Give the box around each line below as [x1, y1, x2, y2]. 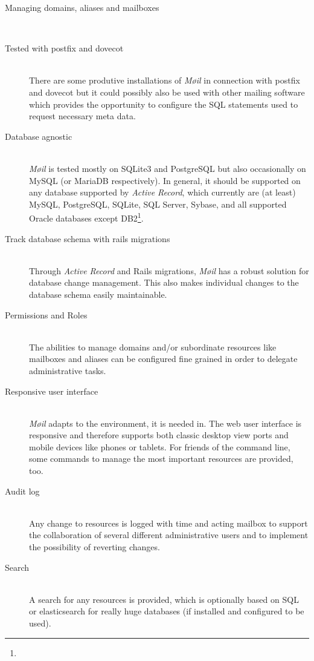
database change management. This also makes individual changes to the [29, 276, 299, 289]
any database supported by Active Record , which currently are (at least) [29, 186, 296, 199]
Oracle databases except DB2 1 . [29, 210, 144, 224]
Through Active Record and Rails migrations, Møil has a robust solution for [29, 264, 309, 277]
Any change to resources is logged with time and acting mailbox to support [29, 516, 308, 529]
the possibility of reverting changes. [29, 541, 160, 553]
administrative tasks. [29, 364, 106, 377]
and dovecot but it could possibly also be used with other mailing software [29, 85, 305, 98]
